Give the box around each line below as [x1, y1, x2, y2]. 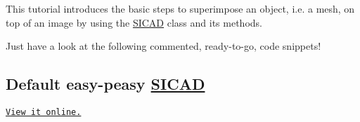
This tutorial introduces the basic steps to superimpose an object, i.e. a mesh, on [6, 1, 355, 15]
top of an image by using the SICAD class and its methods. [6, 15, 262, 29]
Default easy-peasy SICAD [6, 73, 205, 95]
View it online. [6, 107, 82, 117]
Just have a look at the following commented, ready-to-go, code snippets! [6, 39, 321, 53]
